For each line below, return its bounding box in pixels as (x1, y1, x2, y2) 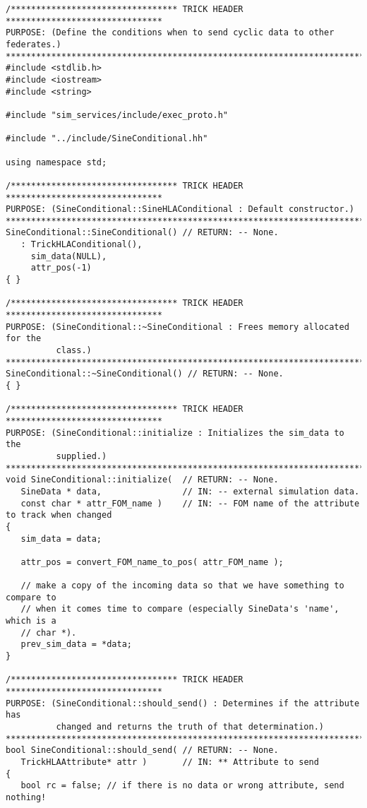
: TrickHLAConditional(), (20, 239, 143, 250)
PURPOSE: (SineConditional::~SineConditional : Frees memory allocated (6, 321, 349, 332)
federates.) (6, 39, 61, 49)
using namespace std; (6, 157, 107, 167)
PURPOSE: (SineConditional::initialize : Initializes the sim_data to (6, 427, 344, 438)
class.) (56, 345, 92, 356)
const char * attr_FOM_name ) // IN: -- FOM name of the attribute (20, 498, 360, 509)
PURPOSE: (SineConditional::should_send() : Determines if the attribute (6, 698, 360, 708)
